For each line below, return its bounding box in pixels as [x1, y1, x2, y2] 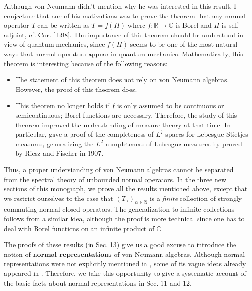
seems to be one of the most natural [130, 39, 238, 49]
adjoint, [4, 29, 27, 39]
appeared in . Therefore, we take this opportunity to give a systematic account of [4, 268, 246, 278]
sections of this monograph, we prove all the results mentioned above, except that [4, 183, 248, 194]
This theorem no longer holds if [15, 100, 109, 110]
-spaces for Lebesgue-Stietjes [163, 129, 248, 139]
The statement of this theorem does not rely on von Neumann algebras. [15, 74, 229, 85]
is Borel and [176, 20, 212, 30]
